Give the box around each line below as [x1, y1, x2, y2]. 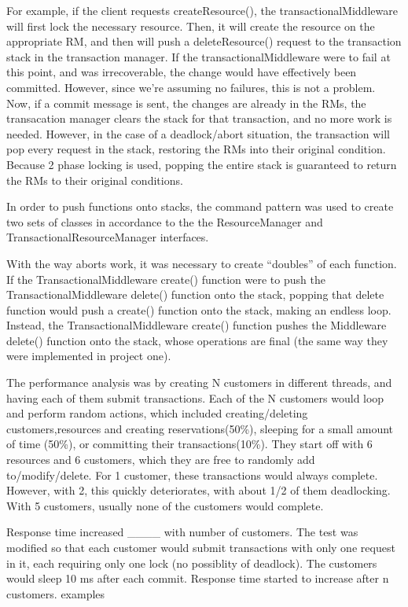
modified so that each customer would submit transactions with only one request [6, 539, 395, 555]
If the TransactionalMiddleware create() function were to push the [6, 270, 325, 287]
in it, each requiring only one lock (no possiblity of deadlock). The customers [6, 554, 377, 571]
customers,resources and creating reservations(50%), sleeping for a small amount [6, 420, 394, 436]
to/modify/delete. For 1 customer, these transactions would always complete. [6, 466, 378, 483]
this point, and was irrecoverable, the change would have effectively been [6, 64, 357, 80]
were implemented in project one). [6, 348, 171, 364]
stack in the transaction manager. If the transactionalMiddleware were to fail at [6, 48, 391, 64]
